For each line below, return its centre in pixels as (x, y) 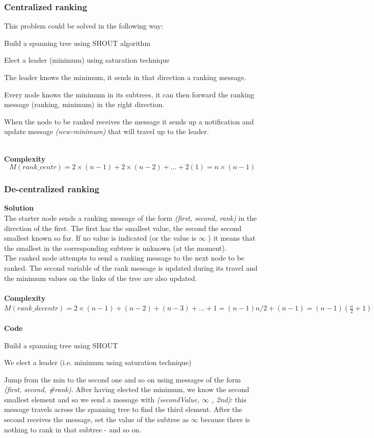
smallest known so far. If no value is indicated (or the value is (100, 238)
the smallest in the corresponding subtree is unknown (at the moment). (115, 248)
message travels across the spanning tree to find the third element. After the (123, 409)
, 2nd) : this (229, 399)
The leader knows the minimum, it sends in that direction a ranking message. (125, 77)
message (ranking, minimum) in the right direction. (84, 104)
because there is (225, 419)
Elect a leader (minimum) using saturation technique (87, 60)
